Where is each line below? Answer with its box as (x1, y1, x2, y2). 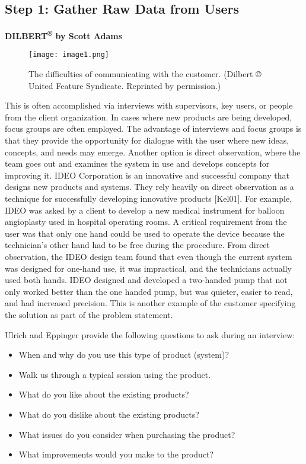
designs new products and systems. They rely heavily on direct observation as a (5, 180, 294, 193)
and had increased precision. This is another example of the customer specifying (5, 297, 296, 309)
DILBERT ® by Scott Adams (5, 28, 123, 42)
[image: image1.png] (28, 50, 110, 59)
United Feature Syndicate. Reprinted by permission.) (28, 79, 221, 91)
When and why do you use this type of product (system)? (18, 348, 230, 361)
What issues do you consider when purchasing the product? (18, 428, 235, 440)
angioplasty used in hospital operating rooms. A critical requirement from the (5, 215, 287, 228)
